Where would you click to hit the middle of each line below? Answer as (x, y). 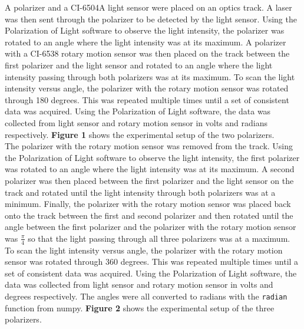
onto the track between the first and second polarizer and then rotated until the (149, 215)
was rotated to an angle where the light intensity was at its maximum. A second (150, 169)
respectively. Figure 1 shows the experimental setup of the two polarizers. (140, 134)
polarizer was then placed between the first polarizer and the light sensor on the (149, 180)
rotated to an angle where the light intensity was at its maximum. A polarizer (146, 42)
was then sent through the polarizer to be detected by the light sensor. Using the (151, 19)
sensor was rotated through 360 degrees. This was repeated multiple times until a (152, 261)
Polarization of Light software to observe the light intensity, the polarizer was (145, 30)
